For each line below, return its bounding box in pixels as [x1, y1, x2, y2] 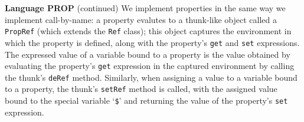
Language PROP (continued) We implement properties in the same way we [5, 2, 286, 14]
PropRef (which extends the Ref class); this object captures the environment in [5, 25, 292, 37]
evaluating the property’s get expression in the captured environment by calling [5, 60, 295, 72]
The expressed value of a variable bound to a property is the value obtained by [5, 48, 290, 60]
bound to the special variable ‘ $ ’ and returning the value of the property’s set [5, 94, 288, 107]
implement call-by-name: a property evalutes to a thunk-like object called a [5, 13, 277, 25]
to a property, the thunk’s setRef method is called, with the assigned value [5, 83, 277, 95]
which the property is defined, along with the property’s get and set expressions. [5, 36, 300, 48]
